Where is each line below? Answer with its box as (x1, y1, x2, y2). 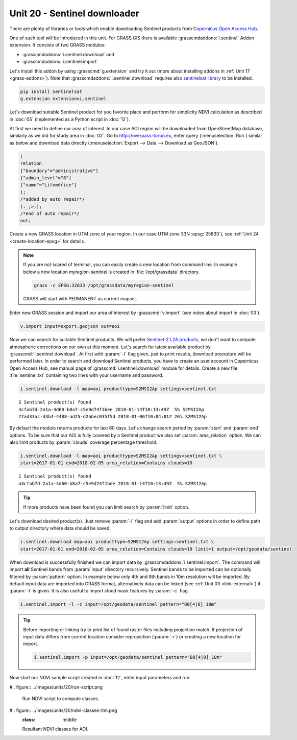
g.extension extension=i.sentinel (20, 96, 107, 102)
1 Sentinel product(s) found (18, 473, 91, 480)
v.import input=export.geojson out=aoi (20, 323, 120, 329)
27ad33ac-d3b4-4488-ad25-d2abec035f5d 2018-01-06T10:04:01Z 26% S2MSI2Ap (18, 414, 207, 419)
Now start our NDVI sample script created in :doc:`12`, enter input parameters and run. (9, 675, 191, 681)
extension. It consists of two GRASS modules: (9, 42, 106, 48)
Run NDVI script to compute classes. (22, 696, 100, 702)
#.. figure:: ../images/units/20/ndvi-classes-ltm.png (9, 707, 117, 713)
